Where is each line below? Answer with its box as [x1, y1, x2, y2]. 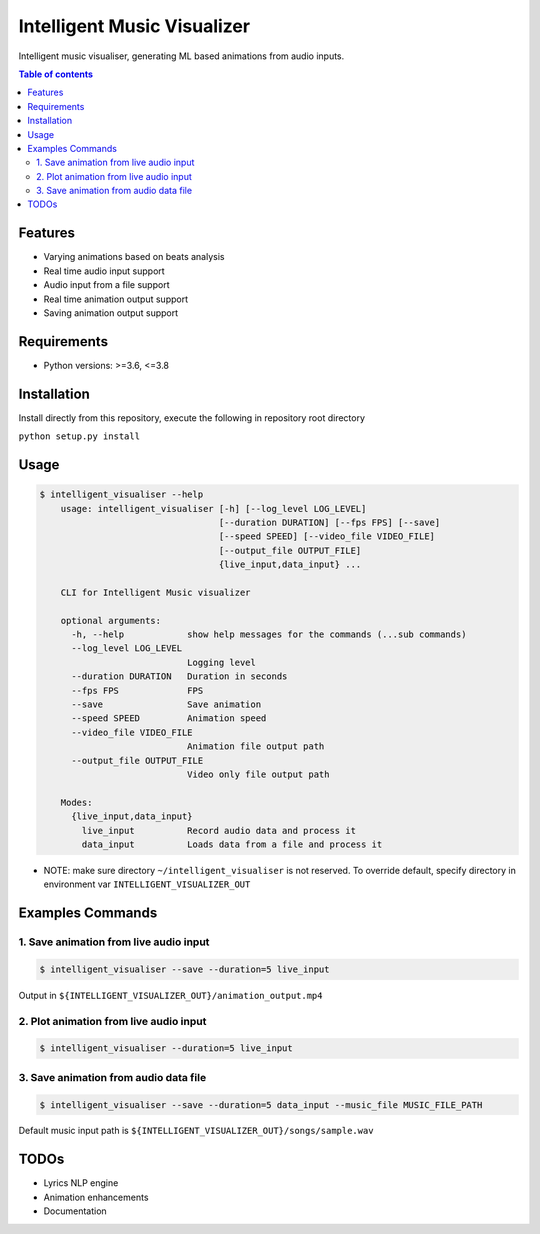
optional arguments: [60, 615, 162, 626]
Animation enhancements [43, 1191, 149, 1203]
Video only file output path [186, 768, 330, 780]
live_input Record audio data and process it [81, 825, 357, 836]
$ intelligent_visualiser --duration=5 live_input [39, 1043, 294, 1054]
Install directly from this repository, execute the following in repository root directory [18, 411, 365, 424]
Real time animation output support [43, 293, 189, 305]
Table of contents [18, 68, 94, 80]
